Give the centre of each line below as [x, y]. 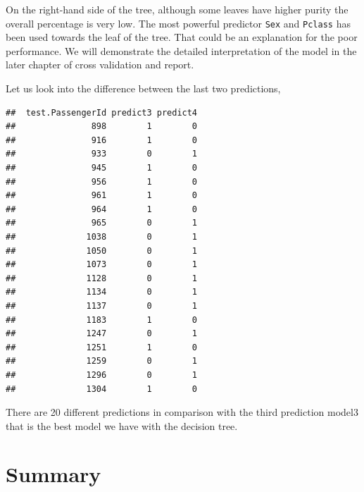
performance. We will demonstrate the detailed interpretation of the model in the [181, 50]
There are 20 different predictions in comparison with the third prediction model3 [182, 412]
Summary [54, 474]
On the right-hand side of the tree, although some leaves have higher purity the [177, 9]
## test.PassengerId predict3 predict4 [102, 112]
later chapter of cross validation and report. [100, 64]
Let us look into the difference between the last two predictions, [143, 88]
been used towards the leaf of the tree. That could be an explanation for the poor [182, 37]
